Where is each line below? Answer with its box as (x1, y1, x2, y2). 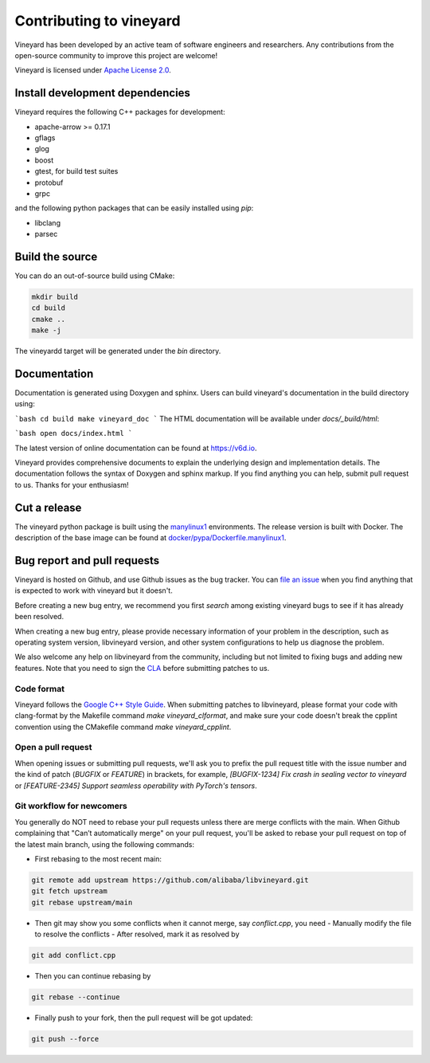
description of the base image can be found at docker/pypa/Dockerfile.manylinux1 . (14, 533, 287, 543)
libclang (34, 218, 61, 227)
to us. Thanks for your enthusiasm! (14, 480, 129, 489)
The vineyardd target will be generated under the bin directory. (14, 347, 221, 356)
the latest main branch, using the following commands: (14, 839, 195, 849)
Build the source (14, 249, 98, 263)
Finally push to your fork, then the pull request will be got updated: (34, 1013, 253, 1022)
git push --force (31, 1034, 100, 1043)
